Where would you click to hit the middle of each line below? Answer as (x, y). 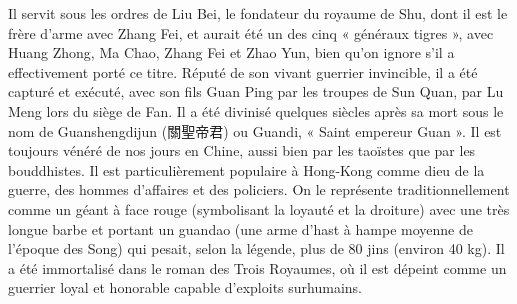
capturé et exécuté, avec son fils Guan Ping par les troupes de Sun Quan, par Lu (256, 91)
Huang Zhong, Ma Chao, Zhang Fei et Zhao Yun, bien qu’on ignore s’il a (231, 52)
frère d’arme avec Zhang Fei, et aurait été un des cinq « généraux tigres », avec (251, 32)
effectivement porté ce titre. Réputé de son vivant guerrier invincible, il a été (243, 71)
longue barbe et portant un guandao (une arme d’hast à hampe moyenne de (240, 228)
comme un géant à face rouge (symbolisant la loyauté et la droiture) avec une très (259, 208)
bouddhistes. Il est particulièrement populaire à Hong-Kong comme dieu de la (246, 169)
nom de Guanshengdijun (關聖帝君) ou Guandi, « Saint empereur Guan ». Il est (255, 130)
